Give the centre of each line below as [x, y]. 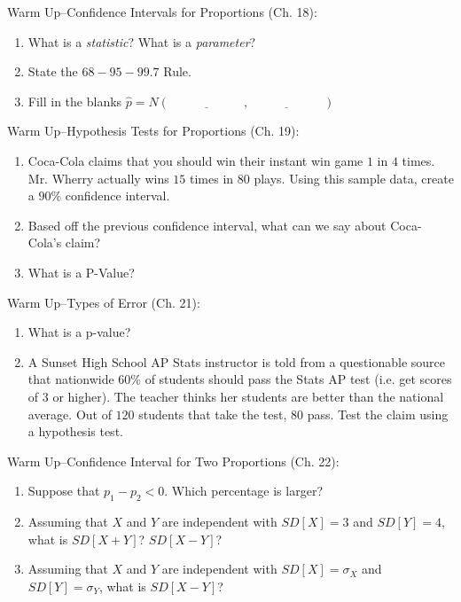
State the [53, 71]
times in [212, 178]
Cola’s [45, 242]
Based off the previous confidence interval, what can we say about [207, 225]
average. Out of [70, 414]
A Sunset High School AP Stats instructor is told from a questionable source [237, 361]
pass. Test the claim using [378, 414]
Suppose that [64, 491]
